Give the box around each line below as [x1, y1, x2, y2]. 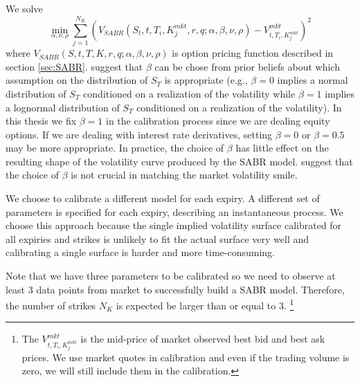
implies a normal [277, 73, 348, 87]
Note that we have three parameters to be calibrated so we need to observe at [6, 269, 336, 283]
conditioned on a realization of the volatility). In [136, 100, 342, 114]
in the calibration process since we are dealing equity [106, 113, 330, 128]
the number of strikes [6, 298, 96, 312]
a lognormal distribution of [6, 100, 120, 114]
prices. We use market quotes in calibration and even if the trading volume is [21, 349, 350, 364]
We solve [6, 1, 43, 15]
